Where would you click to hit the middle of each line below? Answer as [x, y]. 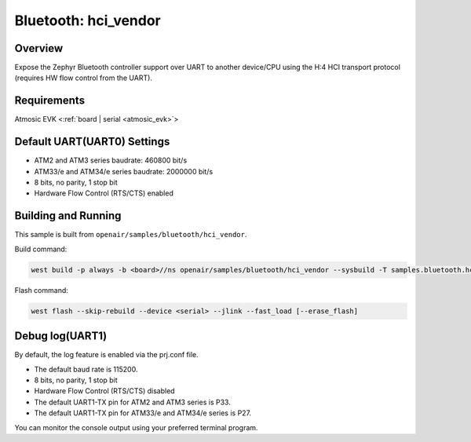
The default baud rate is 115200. [86, 369]
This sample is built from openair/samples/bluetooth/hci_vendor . [131, 235]
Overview [39, 48]
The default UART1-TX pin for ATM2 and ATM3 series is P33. [132, 402]
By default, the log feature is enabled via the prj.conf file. [107, 355]
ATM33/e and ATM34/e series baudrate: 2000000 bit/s [124, 171]
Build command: [41, 249]
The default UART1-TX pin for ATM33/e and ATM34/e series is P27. [142, 413]
